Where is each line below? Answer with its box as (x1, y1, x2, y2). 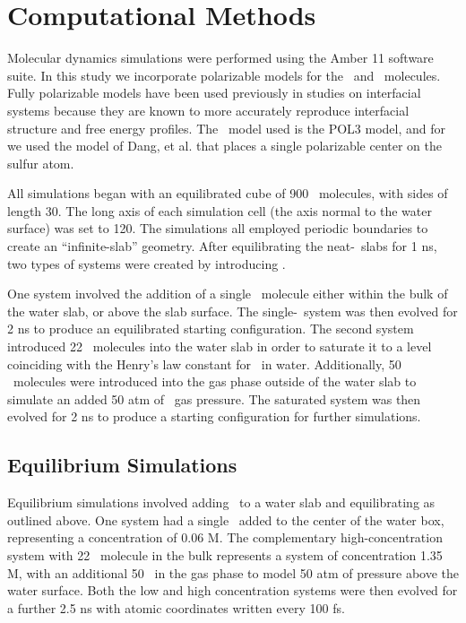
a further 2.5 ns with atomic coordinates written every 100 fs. (7, 598, 345, 617)
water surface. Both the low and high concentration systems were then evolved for (7, 581, 458, 600)
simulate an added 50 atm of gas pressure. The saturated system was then (7, 389, 421, 408)
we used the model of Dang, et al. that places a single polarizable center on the (7, 136, 443, 155)
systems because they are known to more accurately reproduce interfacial (7, 100, 410, 119)
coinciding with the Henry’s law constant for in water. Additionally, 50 (7, 354, 401, 373)
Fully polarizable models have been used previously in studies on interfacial (7, 83, 421, 102)
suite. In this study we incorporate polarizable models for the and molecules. (7, 65, 441, 84)
